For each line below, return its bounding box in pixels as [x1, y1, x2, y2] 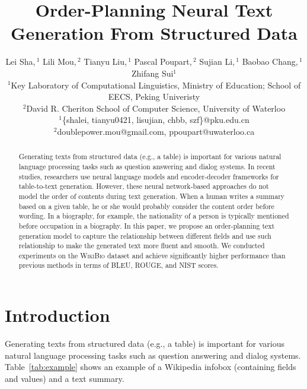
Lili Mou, [43, 55, 76, 68]
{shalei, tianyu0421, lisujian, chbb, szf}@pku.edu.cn [62, 113, 250, 126]
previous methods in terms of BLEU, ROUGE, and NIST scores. [18, 260, 219, 270]
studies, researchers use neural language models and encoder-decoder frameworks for [18, 171, 279, 181]
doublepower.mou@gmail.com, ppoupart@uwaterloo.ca [57, 125, 255, 137]
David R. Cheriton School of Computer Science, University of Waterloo [26, 102, 286, 114]
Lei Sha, [5, 55, 36, 68]
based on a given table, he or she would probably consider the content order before [18, 201, 274, 211]
